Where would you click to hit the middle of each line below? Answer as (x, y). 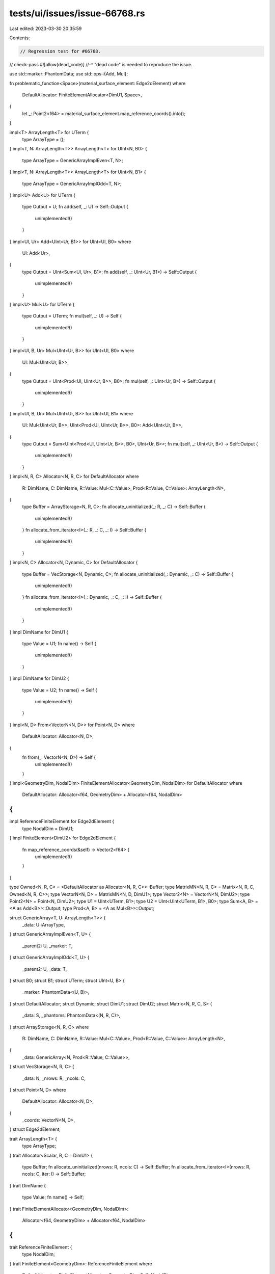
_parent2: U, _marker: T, (47, 946)
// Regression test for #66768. (61, 51)
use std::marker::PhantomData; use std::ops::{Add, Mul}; (69, 74)
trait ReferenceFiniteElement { (41, 1247)
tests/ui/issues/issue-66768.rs (77, 13)
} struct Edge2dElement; (35, 1129)
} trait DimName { (28, 1185)
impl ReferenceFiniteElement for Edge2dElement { (62, 821)
